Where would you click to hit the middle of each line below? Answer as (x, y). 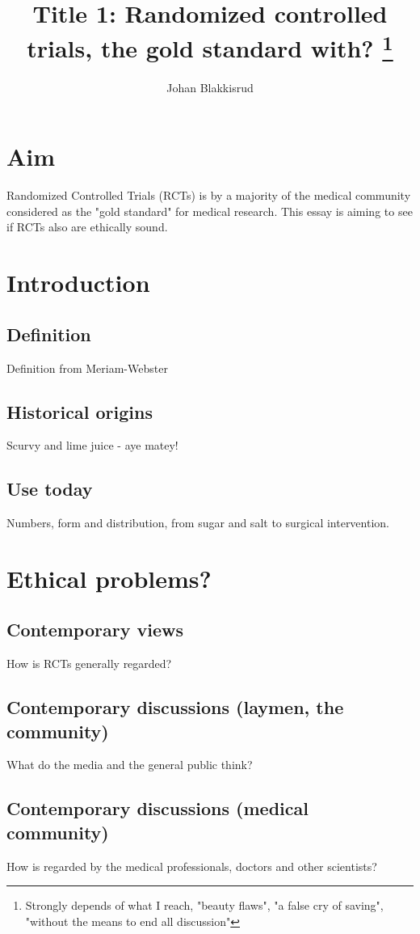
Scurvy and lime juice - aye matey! (92, 445)
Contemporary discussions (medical (157, 808)
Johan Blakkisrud (210, 87)
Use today (50, 489)
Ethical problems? (109, 578)
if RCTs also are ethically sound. (87, 227)
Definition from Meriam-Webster (87, 368)
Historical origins (80, 411)
